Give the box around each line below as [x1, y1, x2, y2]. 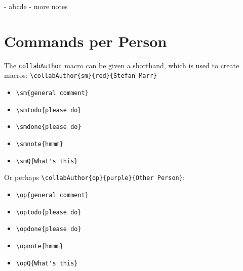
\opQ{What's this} [16, 259, 78, 267]
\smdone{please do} [16, 123, 82, 131]
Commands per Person [4, 30, 167, 51]
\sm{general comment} [16, 89, 89, 97]
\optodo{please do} [16, 208, 82, 216]
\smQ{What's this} [16, 157, 78, 165]
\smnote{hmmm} [16, 141, 63, 148]
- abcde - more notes [4, 1, 68, 11]
